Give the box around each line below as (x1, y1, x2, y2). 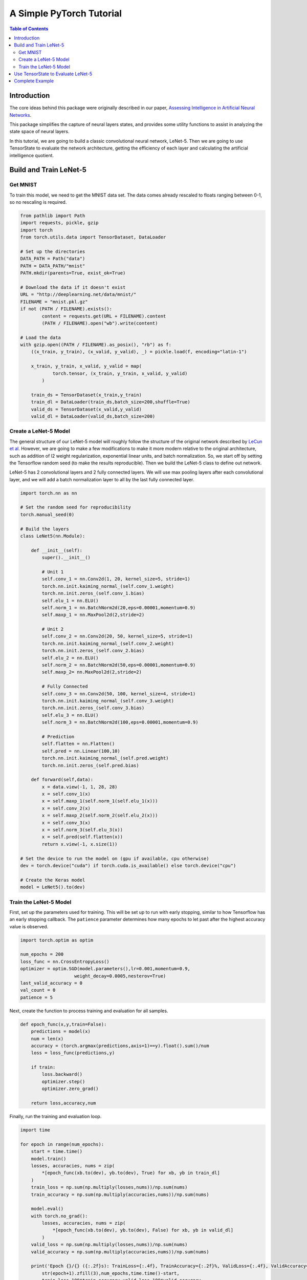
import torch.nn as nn (20, 490, 77, 496)
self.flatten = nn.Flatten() (41, 741, 115, 747)
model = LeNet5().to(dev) (20, 884, 85, 890)
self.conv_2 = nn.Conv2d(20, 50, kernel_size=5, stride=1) (41, 633, 193, 639)
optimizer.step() (41, 1078, 85, 1084)
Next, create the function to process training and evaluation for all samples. (9, 1008, 168, 1014)
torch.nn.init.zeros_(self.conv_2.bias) (41, 648, 145, 654)
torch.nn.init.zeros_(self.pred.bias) (41, 762, 139, 768)
